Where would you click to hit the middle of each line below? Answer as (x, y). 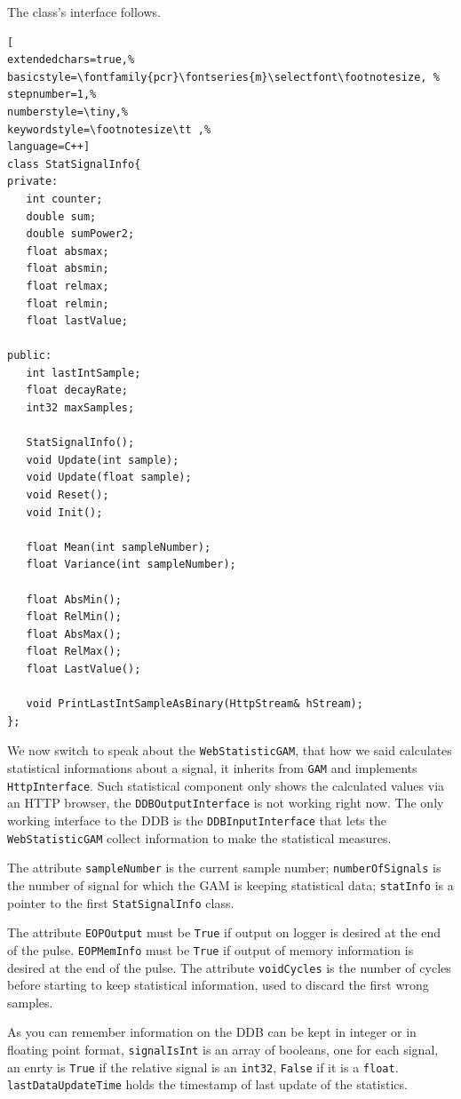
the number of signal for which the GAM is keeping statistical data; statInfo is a (230, 884)
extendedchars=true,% (71, 60)
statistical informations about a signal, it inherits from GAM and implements (212, 768)
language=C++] (49, 147)
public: (30, 356)
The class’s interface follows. (84, 12)
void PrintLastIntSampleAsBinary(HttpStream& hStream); (195, 704)
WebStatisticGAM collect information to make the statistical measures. (199, 837)
